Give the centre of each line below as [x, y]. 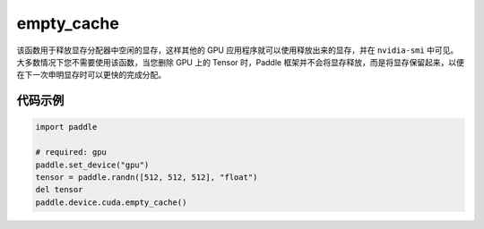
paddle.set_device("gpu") [92, 165]
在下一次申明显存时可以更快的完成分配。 [91, 75]
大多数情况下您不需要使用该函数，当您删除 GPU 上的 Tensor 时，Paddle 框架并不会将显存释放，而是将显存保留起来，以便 [241, 62]
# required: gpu [71, 153]
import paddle [66, 127]
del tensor [59, 190]
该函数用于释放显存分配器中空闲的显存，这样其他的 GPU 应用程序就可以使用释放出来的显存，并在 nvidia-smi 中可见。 [238, 50]
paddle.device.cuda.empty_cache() [111, 202]
